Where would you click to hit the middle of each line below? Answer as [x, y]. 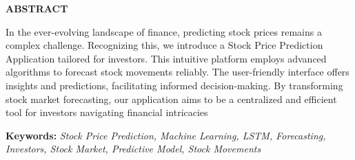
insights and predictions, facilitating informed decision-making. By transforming [174, 85]
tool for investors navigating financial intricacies [107, 112]
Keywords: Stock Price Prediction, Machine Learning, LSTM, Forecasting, [166, 135]
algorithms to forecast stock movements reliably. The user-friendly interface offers [177, 72]
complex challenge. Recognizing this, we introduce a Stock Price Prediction [164, 45]
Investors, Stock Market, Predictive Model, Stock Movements [133, 149]
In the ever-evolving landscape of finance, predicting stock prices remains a [164, 31]
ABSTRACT [37, 8]
